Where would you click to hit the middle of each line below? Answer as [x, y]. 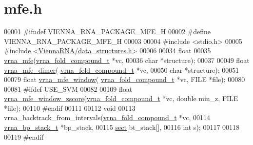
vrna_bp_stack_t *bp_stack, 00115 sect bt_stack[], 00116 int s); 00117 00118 [122, 127]
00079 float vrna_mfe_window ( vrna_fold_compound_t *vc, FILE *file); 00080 [125, 79]
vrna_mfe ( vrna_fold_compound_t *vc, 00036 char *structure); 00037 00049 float [127, 60]
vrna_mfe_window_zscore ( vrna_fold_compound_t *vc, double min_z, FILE [121, 98]
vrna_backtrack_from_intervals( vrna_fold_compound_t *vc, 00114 [107, 117]
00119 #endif [24, 136]
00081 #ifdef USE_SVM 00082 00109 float [68, 89]
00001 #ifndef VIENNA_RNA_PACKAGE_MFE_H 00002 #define [107, 31]
